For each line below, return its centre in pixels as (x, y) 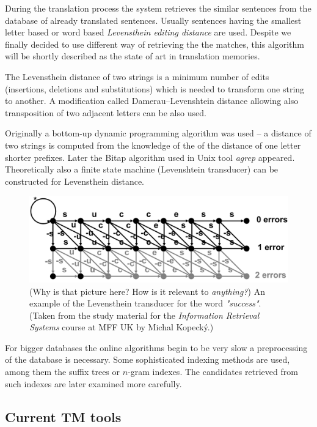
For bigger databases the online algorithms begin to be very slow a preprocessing (156, 347)
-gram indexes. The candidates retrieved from (213, 372)
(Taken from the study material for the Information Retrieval (144, 315)
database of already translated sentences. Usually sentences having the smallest (153, 20)
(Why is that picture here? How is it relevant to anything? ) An (147, 291)
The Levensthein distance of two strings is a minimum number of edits (137, 76)
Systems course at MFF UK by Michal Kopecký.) (122, 327)
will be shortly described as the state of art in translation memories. (133, 56)
